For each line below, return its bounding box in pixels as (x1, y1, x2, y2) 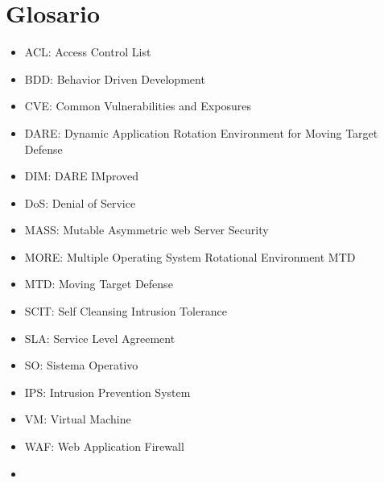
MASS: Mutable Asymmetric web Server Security (24, 221, 269, 238)
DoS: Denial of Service (24, 194, 136, 211)
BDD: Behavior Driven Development (24, 70, 205, 87)
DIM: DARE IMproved (24, 167, 139, 184)
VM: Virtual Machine (24, 411, 131, 427)
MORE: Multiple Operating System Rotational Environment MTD (24, 248, 356, 265)
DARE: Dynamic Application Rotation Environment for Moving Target (24, 124, 378, 141)
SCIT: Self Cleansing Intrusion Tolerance (24, 303, 227, 320)
